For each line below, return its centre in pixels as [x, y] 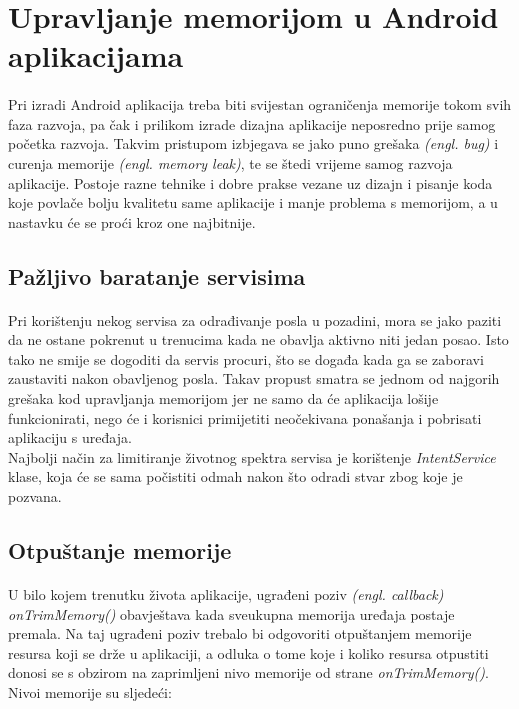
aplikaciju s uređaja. [70, 437]
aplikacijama [96, 55]
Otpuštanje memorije [120, 550]
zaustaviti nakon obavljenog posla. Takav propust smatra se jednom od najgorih [254, 378]
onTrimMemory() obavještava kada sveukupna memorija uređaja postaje [231, 613]
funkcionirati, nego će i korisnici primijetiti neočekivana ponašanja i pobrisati [245, 417]
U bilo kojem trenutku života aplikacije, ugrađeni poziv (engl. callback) [226, 594]
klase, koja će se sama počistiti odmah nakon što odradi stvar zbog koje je [235, 476]
